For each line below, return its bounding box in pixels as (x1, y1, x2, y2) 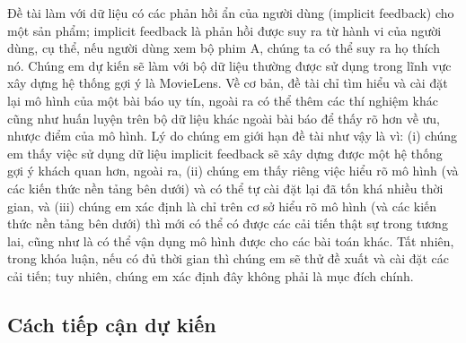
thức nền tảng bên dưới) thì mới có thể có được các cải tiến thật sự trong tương (7, 214, 448, 233)
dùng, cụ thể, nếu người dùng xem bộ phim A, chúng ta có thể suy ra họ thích (7, 39, 440, 57)
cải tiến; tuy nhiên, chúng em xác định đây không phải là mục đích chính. (7, 266, 414, 285)
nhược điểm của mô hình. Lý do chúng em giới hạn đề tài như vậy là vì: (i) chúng (7, 126, 458, 145)
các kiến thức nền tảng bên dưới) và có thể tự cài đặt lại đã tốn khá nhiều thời (7, 178, 444, 197)
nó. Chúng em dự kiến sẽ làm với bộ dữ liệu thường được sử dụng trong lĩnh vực (7, 56, 452, 74)
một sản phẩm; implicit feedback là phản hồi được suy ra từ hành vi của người (7, 21, 442, 39)
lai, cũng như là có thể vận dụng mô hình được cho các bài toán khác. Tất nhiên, (7, 231, 454, 250)
